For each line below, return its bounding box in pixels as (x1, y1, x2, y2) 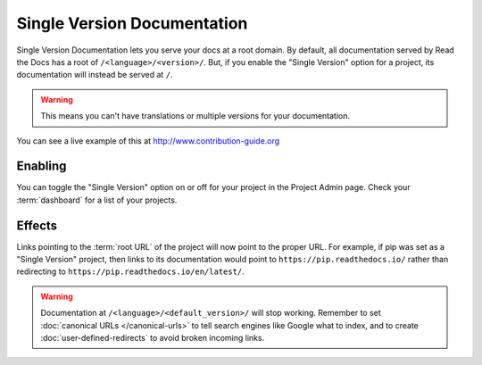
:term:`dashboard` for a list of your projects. (16, 195, 178, 205)
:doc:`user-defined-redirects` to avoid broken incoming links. (40, 333, 265, 344)
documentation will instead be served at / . (16, 70, 173, 80)
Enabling (16, 159, 67, 174)
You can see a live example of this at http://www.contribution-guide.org (16, 135, 280, 146)
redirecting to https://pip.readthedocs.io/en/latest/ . (16, 266, 245, 277)
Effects (16, 218, 58, 233)
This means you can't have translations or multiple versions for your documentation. (40, 111, 351, 121)
